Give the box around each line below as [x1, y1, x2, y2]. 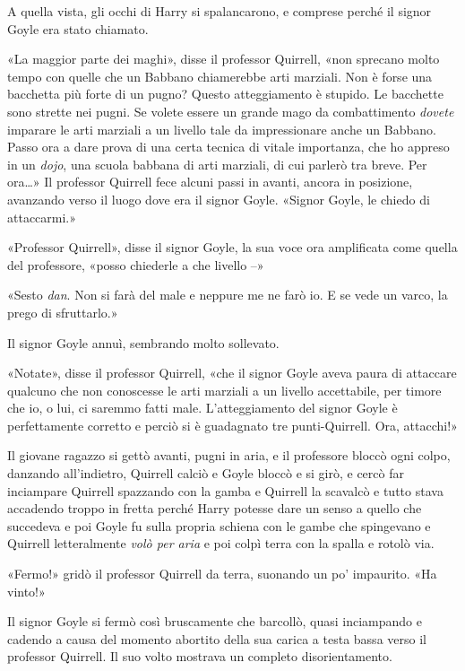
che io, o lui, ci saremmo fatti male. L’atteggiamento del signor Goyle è [7, 398, 398, 417]
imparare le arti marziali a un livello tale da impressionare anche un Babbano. [7, 119, 436, 138]
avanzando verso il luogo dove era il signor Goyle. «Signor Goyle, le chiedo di [7, 189, 430, 208]
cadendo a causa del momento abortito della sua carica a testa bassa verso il [7, 629, 426, 648]
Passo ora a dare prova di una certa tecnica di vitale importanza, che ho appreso [7, 137, 450, 156]
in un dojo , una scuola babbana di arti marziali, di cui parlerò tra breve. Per [7, 154, 427, 173]
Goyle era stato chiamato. [7, 19, 149, 38]
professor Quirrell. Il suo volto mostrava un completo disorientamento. [7, 647, 392, 666]
